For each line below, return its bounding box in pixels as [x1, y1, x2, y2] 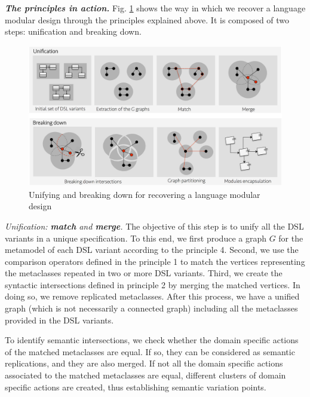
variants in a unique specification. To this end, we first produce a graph [5, 231, 266, 244]
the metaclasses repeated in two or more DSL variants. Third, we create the [5, 267, 283, 279]
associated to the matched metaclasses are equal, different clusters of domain [5, 369, 286, 381]
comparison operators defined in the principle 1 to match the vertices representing [5, 255, 305, 267]
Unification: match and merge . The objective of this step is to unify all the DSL [5, 219, 304, 232]
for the [278, 231, 303, 244]
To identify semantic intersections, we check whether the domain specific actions [5, 334, 299, 346]
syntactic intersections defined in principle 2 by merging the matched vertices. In [5, 278, 300, 291]
